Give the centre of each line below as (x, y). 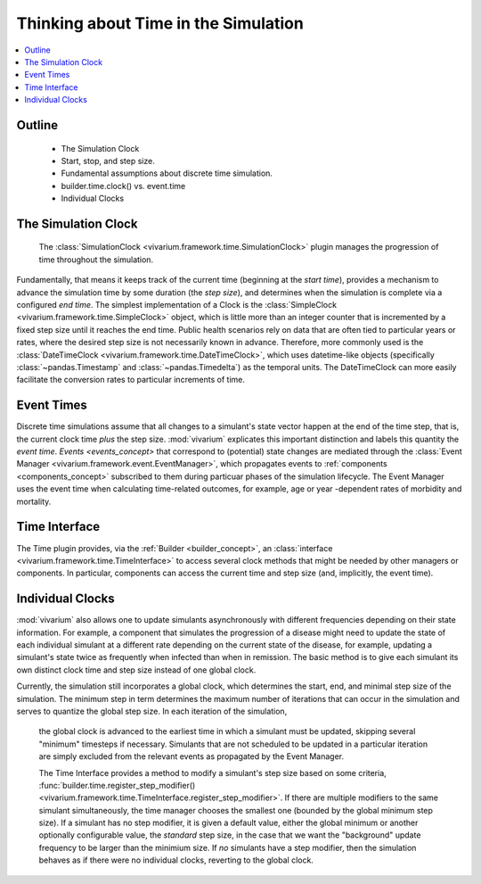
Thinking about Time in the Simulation (160, 23)
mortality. (34, 501)
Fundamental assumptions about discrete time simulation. (167, 173)
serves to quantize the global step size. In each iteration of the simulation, (152, 711)
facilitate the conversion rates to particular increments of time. (130, 380)
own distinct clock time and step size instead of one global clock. (136, 670)
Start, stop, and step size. (108, 161)
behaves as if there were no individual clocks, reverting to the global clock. (176, 860)
